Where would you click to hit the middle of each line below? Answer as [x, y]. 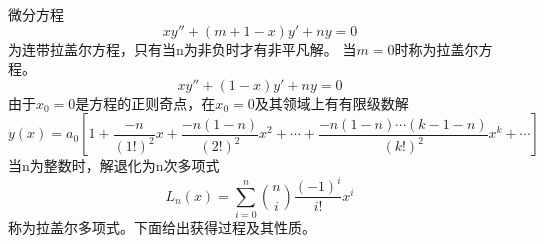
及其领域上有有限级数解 [331, 102]
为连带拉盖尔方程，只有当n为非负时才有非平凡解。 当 [182, 48]
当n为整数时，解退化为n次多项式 [114, 165]
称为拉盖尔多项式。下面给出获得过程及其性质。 [162, 227]
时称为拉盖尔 [436, 48]
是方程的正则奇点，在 [145, 102]
